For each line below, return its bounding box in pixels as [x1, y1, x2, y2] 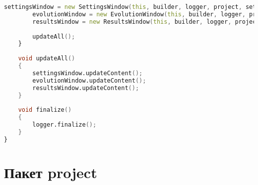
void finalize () [18, 106, 72, 114]
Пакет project [4, 162, 97, 182]
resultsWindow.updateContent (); [32, 84, 139, 92]
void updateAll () [18, 55, 75, 62]
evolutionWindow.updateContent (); [32, 77, 146, 84]
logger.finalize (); [32, 121, 97, 128]
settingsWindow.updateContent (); [32, 69, 143, 77]
